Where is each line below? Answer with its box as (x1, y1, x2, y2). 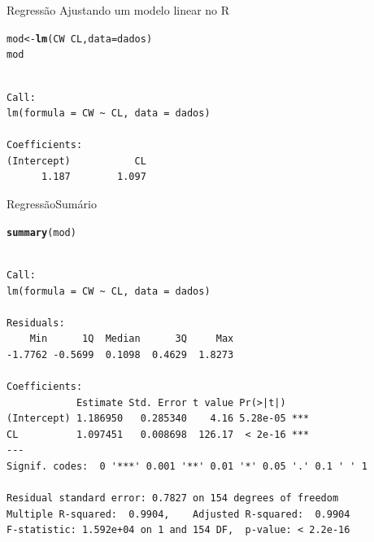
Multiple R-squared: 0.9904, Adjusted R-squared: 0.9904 (7, 508, 350, 520)
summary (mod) (7, 226, 76, 238)
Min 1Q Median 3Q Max (29, 333, 234, 345)
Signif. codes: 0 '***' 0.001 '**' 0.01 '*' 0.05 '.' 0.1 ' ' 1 (7, 461, 367, 473)
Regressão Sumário (7, 195, 97, 212)
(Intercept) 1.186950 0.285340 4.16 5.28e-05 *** (7, 413, 310, 425)
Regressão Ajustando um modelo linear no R (7, 2, 230, 18)
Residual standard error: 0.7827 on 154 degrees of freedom (7, 492, 339, 505)
